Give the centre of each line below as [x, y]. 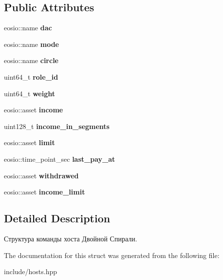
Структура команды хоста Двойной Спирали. [71, 238]
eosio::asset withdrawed [41, 175]
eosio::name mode [31, 44]
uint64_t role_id [31, 76]
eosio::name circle [31, 60]
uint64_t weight [29, 93]
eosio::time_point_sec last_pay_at [60, 159]
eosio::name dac [28, 28]
